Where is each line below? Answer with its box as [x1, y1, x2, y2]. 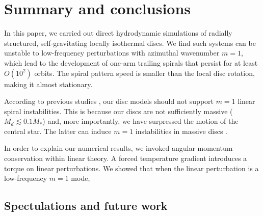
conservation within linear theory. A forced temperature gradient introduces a [4, 153, 247, 164]
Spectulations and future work [4, 198, 168, 213]
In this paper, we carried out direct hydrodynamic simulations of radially [4, 28, 232, 38]
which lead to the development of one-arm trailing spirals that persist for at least [4, 57, 258, 68]
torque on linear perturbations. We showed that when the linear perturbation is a [4, 163, 259, 173]
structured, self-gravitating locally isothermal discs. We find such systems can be [4, 37, 256, 48]
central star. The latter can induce [4, 125, 112, 136]
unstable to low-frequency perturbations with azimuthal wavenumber [4, 47, 220, 58]
